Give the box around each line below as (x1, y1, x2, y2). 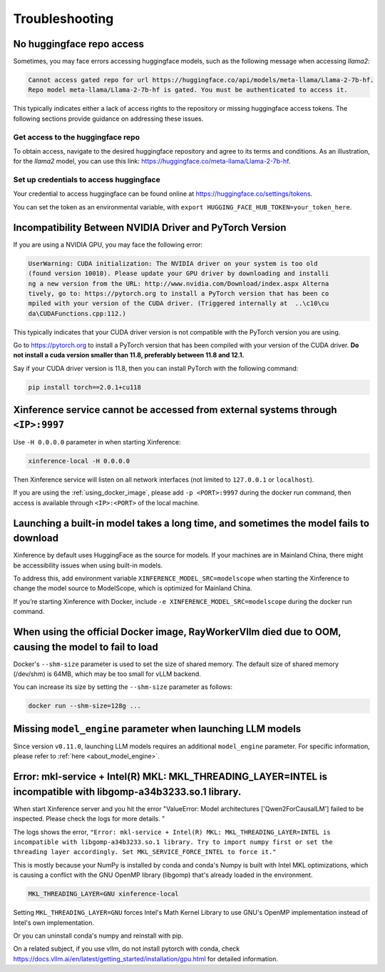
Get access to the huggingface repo (13, 132, 140, 142)
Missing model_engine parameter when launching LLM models (13, 723, 302, 735)
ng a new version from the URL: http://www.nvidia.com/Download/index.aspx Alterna (28, 279, 329, 287)
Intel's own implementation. (13, 918, 95, 927)
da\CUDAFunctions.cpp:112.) (28, 309, 126, 317)
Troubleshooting (13, 11, 114, 26)
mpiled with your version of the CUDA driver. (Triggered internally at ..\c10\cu (28, 299, 329, 307)
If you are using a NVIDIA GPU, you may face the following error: (13, 240, 203, 249)
